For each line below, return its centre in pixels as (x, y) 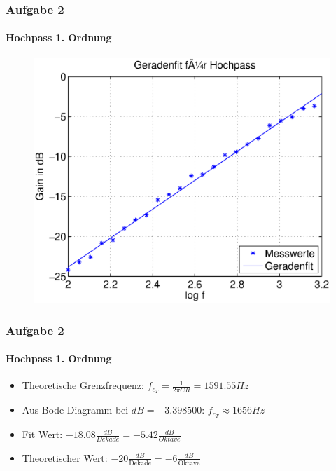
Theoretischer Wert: (65, 457)
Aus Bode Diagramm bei (75, 410)
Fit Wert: (42, 434)
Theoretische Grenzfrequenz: (83, 385)
